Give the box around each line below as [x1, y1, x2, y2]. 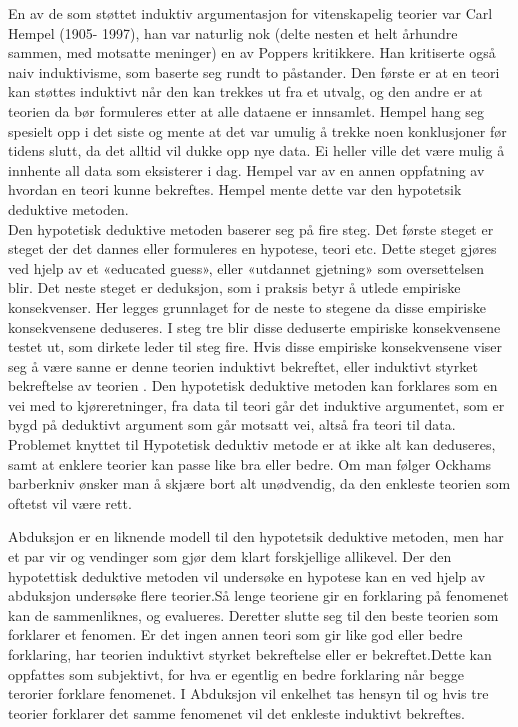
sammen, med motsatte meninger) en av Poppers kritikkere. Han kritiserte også [8, 42, 496, 63]
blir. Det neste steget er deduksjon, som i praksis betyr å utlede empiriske [8, 277, 461, 298]
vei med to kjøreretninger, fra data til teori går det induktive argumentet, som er [8, 394, 505, 415]
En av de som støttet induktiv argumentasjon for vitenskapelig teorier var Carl [8, 3, 493, 23]
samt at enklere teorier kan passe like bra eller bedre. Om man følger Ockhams [8, 453, 492, 474]
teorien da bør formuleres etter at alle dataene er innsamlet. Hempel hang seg [8, 100, 485, 121]
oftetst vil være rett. [8, 492, 132, 513]
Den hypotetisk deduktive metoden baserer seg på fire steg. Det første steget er [8, 218, 494, 239]
